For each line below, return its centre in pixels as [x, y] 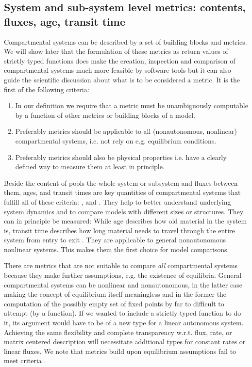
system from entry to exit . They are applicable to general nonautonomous [115, 240]
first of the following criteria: [47, 89]
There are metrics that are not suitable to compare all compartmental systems [121, 265]
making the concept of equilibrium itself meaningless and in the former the [115, 294]
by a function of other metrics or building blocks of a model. [105, 115]
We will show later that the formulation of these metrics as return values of [116, 51]
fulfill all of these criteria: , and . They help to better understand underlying [118, 201]
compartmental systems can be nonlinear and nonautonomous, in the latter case [123, 284]
